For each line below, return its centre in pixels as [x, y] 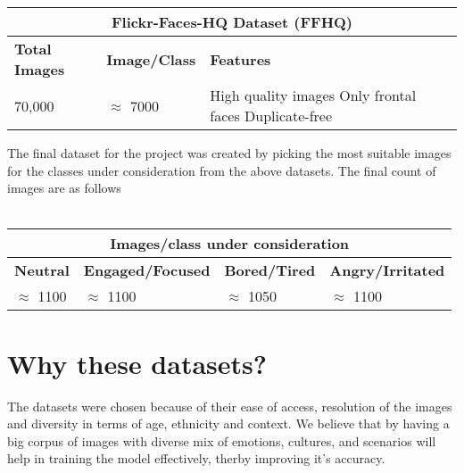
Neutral [42, 270]
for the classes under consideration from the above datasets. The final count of [222, 170]
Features [240, 59]
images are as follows [64, 188]
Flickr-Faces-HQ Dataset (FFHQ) [232, 22]
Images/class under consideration [230, 244]
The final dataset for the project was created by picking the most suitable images [229, 153]
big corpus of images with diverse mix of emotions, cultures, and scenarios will [222, 440]
